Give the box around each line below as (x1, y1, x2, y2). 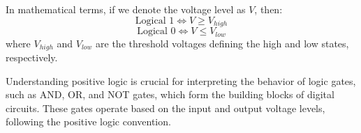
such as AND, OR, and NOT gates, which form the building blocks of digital (6, 87, 334, 102)
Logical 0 (137, 26, 176, 37)
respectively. (6, 49, 58, 64)
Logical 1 (135, 15, 175, 26)
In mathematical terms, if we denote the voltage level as (6, 2, 246, 16)
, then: (254, 2, 283, 16)
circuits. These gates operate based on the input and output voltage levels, (6, 100, 325, 115)
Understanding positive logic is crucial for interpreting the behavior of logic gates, (6, 73, 356, 88)
